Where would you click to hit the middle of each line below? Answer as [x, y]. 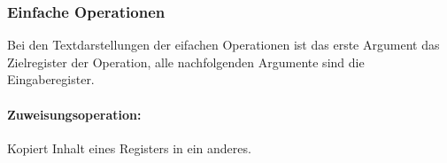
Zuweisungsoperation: [74, 114]
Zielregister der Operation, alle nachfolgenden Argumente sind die [186, 62]
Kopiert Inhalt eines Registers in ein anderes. [129, 147]
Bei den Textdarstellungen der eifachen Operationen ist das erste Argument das [223, 45]
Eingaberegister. [51, 79]
